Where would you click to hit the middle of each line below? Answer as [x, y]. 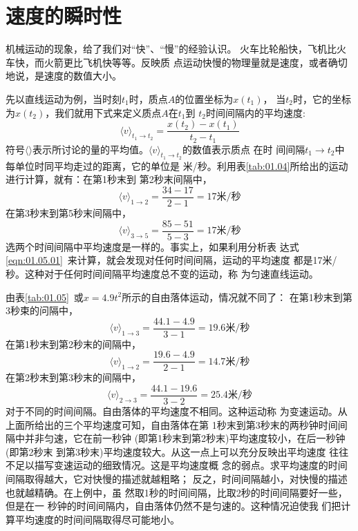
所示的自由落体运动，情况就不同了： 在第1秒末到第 [237, 297]
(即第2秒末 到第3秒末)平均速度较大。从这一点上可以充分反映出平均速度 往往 [177, 451]
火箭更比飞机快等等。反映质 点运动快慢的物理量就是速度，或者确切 [196, 62]
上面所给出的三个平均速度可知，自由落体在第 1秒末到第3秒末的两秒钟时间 [172, 424]
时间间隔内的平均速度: [255, 112]
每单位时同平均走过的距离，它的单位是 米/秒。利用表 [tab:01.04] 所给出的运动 [177, 165]
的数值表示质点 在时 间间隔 [244, 149]
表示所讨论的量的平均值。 [90, 149]
